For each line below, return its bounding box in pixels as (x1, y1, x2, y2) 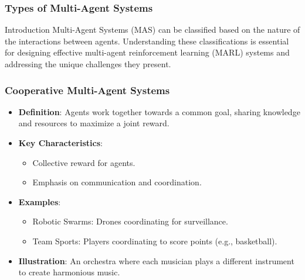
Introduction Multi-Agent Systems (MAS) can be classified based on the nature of (5, 23, 300, 36)
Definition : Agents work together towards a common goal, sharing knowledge (18, 105, 300, 117)
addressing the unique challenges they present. (5, 58, 171, 70)
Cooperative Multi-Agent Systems (5, 82, 170, 97)
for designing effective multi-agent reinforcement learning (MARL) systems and (5, 46, 290, 58)
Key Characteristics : (18, 137, 103, 148)
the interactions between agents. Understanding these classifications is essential (5, 34, 289, 47)
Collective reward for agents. (32, 156, 135, 168)
